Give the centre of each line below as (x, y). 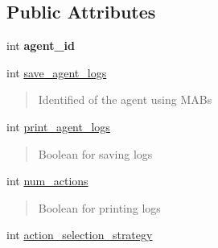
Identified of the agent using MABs (125, 99)
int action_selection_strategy (80, 235)
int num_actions (47, 181)
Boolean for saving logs (95, 153)
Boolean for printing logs (99, 207)
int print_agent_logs (58, 126)
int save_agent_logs (57, 72)
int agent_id (41, 45)
